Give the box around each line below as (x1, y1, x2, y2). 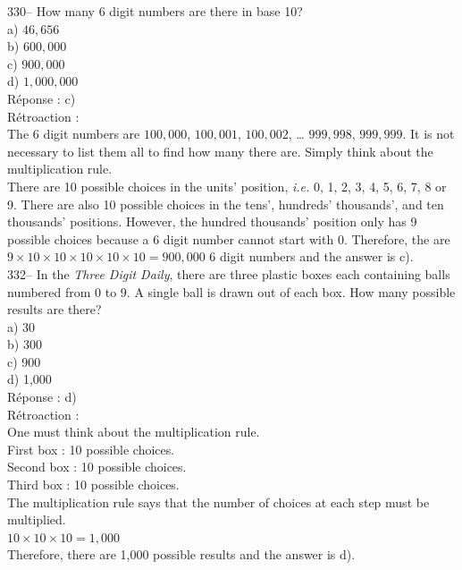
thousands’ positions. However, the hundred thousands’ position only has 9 (7, 212, 417, 231)
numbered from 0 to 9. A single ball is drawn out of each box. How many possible (7, 282, 456, 301)
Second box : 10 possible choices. (7, 457, 187, 476)
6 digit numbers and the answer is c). (209, 247, 414, 266)
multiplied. (7, 510, 66, 529)
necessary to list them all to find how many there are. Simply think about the (7, 141, 433, 160)
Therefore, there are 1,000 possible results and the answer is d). (7, 545, 356, 564)
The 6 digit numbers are (7, 124, 140, 143)
